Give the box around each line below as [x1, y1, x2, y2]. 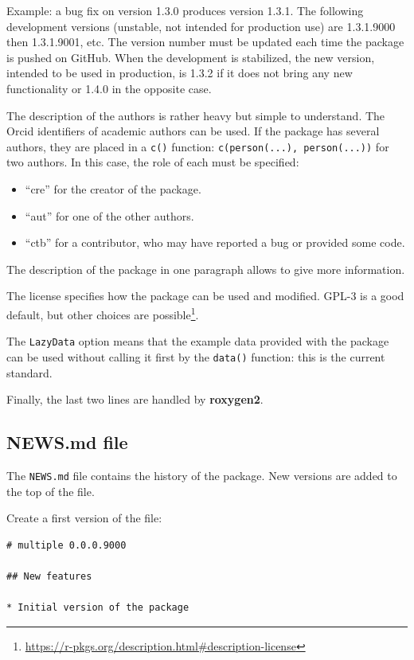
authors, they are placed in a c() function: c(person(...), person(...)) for [6, 138, 389, 154]
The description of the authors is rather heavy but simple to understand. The [6, 107, 385, 123]
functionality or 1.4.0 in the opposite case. [6, 80, 212, 96]
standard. [6, 364, 53, 381]
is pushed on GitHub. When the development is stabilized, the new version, [6, 49, 375, 65]
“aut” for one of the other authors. [25, 207, 194, 224]
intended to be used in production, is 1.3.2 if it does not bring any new [6, 64, 353, 81]
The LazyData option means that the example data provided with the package [6, 333, 389, 350]
